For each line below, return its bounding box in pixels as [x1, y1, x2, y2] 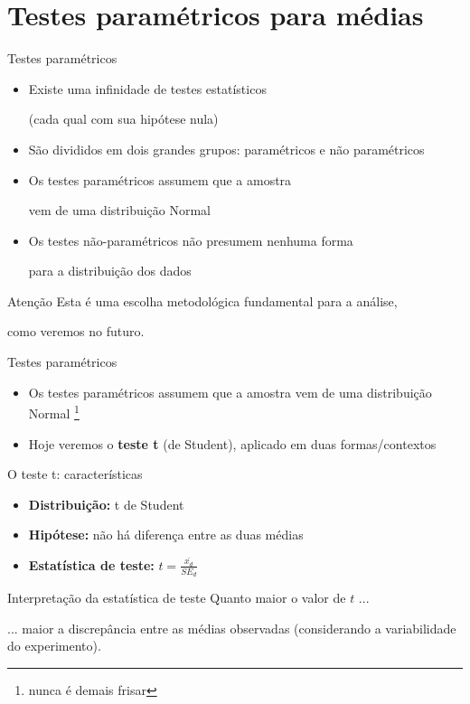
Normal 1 [28, 401, 80, 422]
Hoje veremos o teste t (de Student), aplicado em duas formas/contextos [28, 434, 437, 453]
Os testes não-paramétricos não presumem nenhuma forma [28, 230, 353, 249]
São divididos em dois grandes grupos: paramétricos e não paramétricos [28, 139, 425, 158]
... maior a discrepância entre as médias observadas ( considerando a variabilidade [7, 618, 456, 637]
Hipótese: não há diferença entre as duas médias [28, 525, 304, 544]
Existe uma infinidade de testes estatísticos [28, 79, 267, 98]
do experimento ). [7, 636, 101, 655]
